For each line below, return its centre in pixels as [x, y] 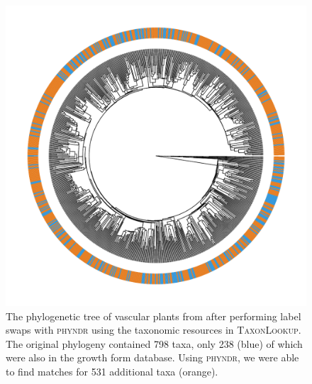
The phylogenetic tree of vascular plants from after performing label [154, 316]
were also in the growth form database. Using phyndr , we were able [152, 357]
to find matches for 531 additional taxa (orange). [112, 371]
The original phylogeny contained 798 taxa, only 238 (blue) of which [154, 343]
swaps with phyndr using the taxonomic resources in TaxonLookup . [154, 330]
